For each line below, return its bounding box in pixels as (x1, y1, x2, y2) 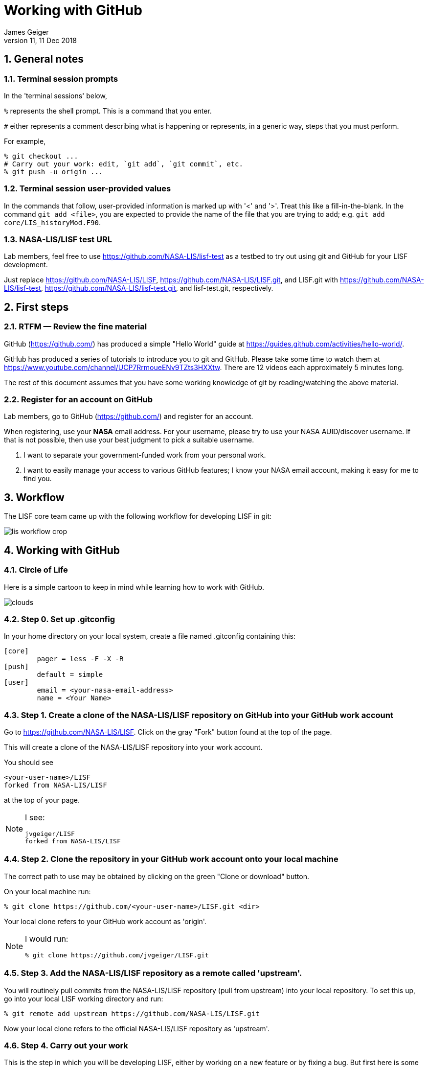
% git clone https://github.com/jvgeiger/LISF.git (25, 951, 209, 959)
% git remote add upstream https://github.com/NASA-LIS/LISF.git (4, 1009, 260, 1018)
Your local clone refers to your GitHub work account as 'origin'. (4, 917, 206, 926)
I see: (25, 812, 45, 822)
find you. (23, 474, 52, 483)
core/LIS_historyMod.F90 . (4, 218, 101, 227)
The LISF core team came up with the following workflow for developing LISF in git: (4, 512, 272, 521)
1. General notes (4, 53, 84, 66)
